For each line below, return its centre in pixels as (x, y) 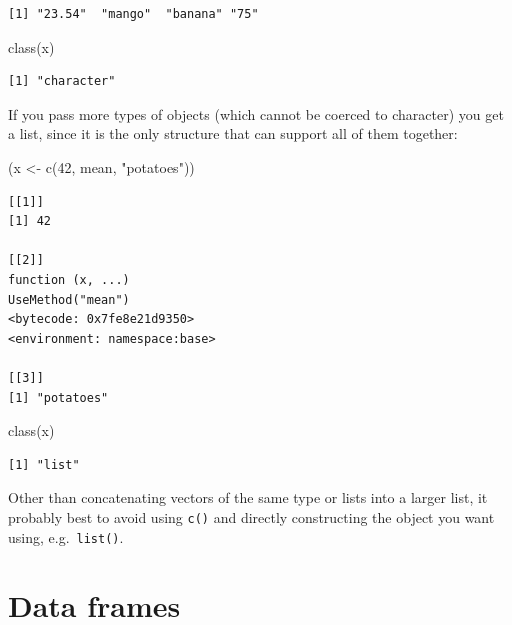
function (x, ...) (69, 279)
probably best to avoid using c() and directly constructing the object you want (251, 516)
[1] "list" (44, 464)
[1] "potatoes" (58, 397)
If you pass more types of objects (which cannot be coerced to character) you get (256, 113)
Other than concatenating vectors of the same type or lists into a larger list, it (248, 497)
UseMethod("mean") (69, 299)
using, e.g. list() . (66, 536)
